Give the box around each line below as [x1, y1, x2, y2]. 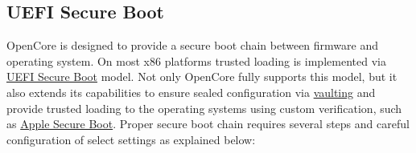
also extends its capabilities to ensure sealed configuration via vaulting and [6, 83, 376, 100]
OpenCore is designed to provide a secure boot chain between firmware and [6, 37, 379, 54]
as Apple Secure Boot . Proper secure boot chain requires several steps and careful [6, 115, 410, 132]
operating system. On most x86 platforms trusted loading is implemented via [6, 52, 386, 69]
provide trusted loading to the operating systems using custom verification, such [6, 99, 402, 116]
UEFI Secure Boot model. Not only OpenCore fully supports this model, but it [6, 68, 397, 85]
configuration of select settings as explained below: [6, 131, 256, 147]
